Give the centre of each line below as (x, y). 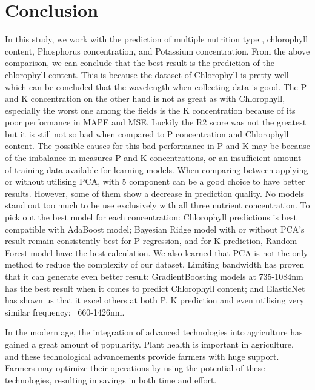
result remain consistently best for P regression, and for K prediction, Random (151, 241)
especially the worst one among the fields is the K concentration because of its (150, 110)
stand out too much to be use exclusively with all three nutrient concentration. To (157, 205)
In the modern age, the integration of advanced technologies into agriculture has (154, 332)
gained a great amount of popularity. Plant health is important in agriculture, (149, 344)
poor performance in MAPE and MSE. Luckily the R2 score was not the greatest (156, 122)
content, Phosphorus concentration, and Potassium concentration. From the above (157, 51)
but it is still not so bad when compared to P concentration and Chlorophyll (147, 134)
